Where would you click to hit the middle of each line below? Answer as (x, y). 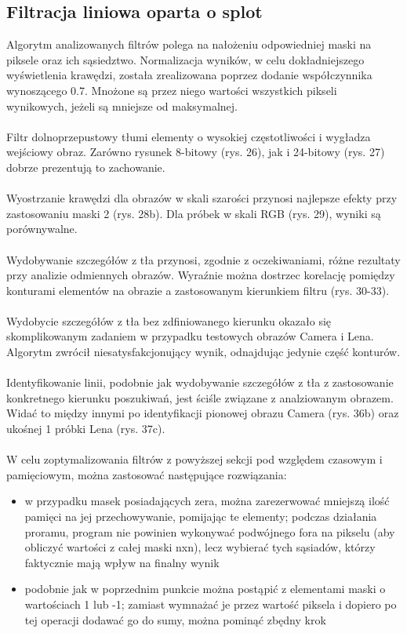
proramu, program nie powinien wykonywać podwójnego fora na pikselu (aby (210, 531)
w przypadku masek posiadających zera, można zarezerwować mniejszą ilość (207, 501)
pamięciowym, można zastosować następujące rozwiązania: (147, 474)
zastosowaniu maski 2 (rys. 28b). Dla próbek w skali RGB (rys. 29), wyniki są (194, 213)
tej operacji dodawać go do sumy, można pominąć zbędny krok (175, 619)
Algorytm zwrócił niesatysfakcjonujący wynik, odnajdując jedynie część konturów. (203, 352)
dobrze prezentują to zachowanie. (86, 167)
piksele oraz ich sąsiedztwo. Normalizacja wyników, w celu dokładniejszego (185, 59)
